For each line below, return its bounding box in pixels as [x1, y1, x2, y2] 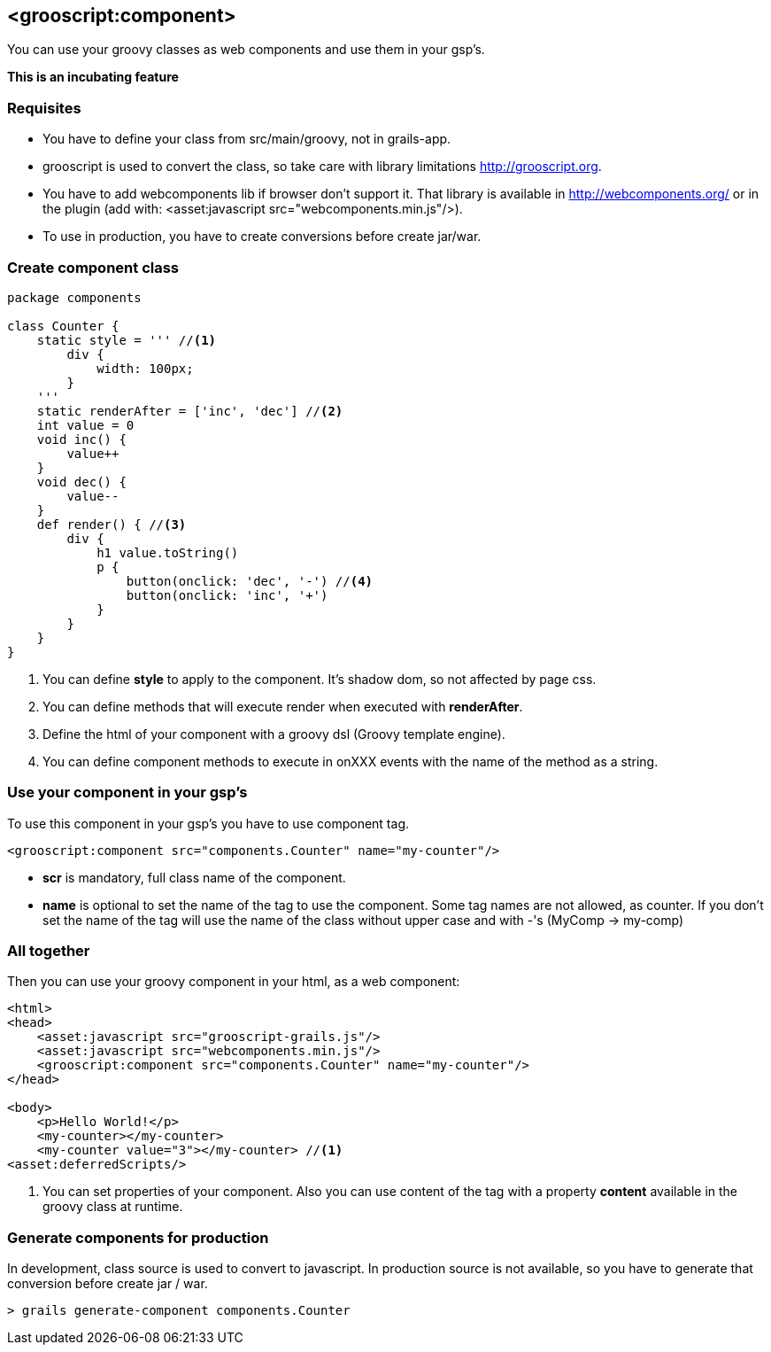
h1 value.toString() [96, 545, 239, 560]
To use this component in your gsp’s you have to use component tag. [7, 815, 410, 831]
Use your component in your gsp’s [7, 783, 248, 802]
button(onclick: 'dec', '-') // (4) [126, 573, 374, 588]
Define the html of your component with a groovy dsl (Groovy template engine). [42, 726, 505, 742]
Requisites [7, 98, 81, 117]
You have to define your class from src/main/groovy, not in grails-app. [42, 131, 451, 147]
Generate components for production [7, 1228, 269, 1247]
